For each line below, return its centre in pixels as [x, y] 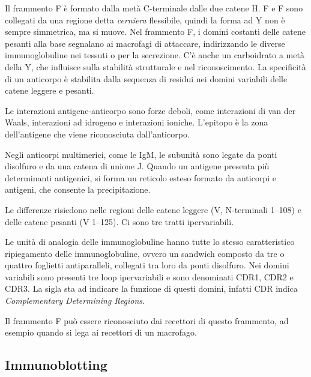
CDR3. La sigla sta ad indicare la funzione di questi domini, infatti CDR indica [151, 288]
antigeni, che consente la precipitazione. [78, 189]
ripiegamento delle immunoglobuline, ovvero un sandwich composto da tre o [145, 253]
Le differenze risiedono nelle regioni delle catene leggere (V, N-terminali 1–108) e [153, 209]
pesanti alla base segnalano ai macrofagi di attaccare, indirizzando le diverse [145, 43]
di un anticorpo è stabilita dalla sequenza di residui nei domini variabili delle [146, 78]
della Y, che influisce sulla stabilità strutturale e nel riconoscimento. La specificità [155, 66]
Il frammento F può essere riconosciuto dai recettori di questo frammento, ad [147, 320]
